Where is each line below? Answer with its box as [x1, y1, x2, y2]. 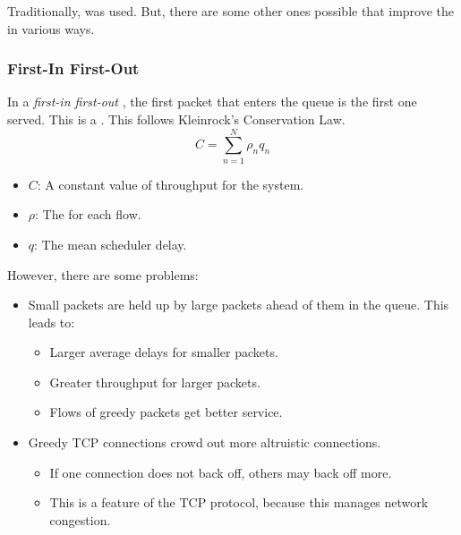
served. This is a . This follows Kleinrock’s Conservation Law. [7, 110, 346, 128]
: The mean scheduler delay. [34, 234, 187, 253]
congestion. [49, 510, 111, 529]
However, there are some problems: [7, 265, 199, 284]
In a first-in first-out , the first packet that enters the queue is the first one [7, 92, 417, 111]
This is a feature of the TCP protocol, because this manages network [49, 493, 429, 512]
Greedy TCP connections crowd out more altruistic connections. [28, 433, 381, 452]
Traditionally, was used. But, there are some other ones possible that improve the [7, 2, 454, 20]
